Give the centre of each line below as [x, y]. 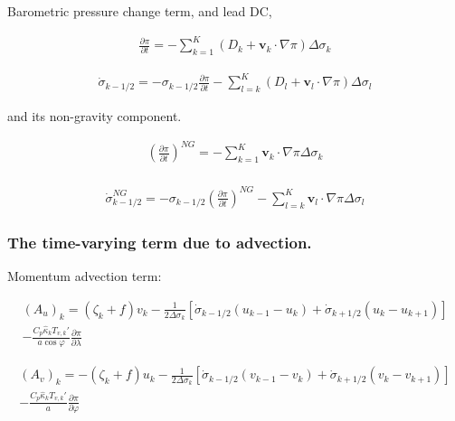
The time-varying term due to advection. [160, 242]
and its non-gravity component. [95, 116]
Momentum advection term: [85, 276]
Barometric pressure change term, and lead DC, [140, 11]
